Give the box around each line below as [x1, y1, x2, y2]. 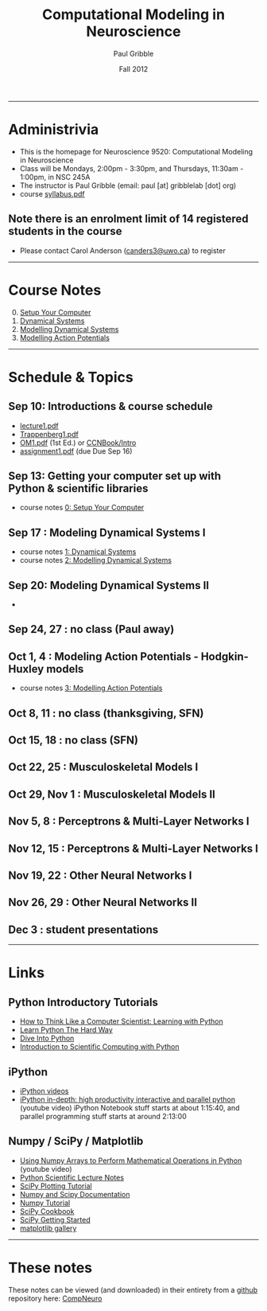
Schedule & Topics [8, 368, 133, 386]
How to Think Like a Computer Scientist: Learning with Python [19, 1016, 224, 1026]
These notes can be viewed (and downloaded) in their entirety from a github [8, 1285, 258, 1294]
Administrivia [8, 121, 99, 139]
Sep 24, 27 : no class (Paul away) [8, 622, 175, 636]
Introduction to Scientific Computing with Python [19, 1042, 180, 1052]
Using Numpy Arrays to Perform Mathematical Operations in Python [19, 1156, 242, 1165]
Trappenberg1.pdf [19, 429, 79, 439]
